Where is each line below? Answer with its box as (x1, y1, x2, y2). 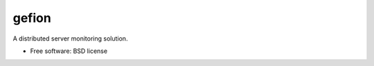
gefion (12, 10, 51, 25)
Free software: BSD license (30, 47, 107, 55)
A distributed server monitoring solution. (12, 34, 128, 43)
